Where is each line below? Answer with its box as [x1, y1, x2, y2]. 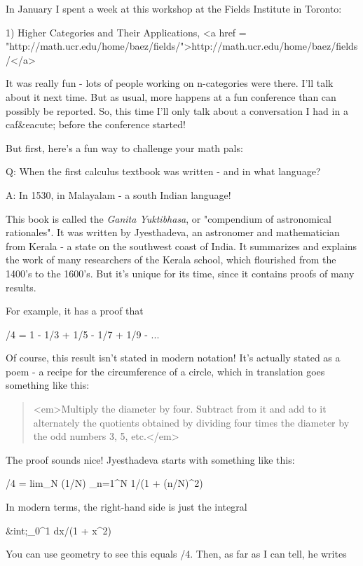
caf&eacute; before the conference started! [6, 117, 186, 132]
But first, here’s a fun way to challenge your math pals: [6, 140, 243, 155]
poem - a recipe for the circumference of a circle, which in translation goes [6, 364, 325, 378]
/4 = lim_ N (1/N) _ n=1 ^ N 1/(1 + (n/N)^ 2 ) [6, 476, 203, 490]
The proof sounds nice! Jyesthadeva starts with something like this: [6, 452, 295, 467]
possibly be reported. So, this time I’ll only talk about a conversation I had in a [6, 103, 348, 118]
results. [6, 279, 36, 294]
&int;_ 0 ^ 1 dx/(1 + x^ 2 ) [6, 523, 111, 537]
